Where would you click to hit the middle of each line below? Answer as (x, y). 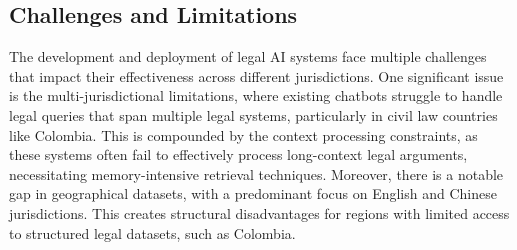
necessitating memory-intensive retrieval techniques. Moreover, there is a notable (256, 173)
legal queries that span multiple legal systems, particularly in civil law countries (253, 114)
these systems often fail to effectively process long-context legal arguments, (238, 154)
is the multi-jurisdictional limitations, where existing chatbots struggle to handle (256, 95)
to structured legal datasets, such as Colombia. (152, 232)
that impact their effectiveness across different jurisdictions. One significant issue (256, 75)
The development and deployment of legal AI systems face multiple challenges (248, 56)
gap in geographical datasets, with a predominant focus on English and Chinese (253, 193)
